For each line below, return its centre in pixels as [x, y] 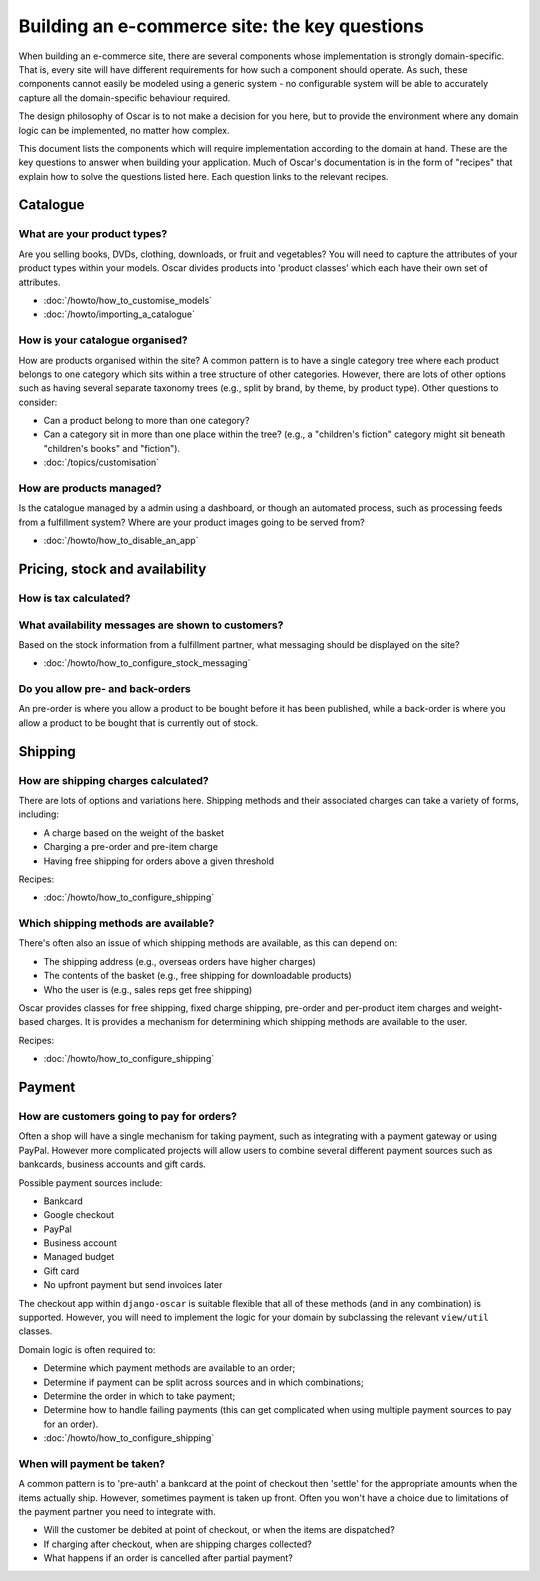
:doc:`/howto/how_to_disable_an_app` [121, 541]
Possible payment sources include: [90, 1182]
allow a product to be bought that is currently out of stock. [138, 722]
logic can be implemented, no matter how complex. [124, 130]
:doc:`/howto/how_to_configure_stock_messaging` [147, 663]
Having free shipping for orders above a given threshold [159, 861]
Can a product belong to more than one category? [146, 421]
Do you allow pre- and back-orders [105, 689]
